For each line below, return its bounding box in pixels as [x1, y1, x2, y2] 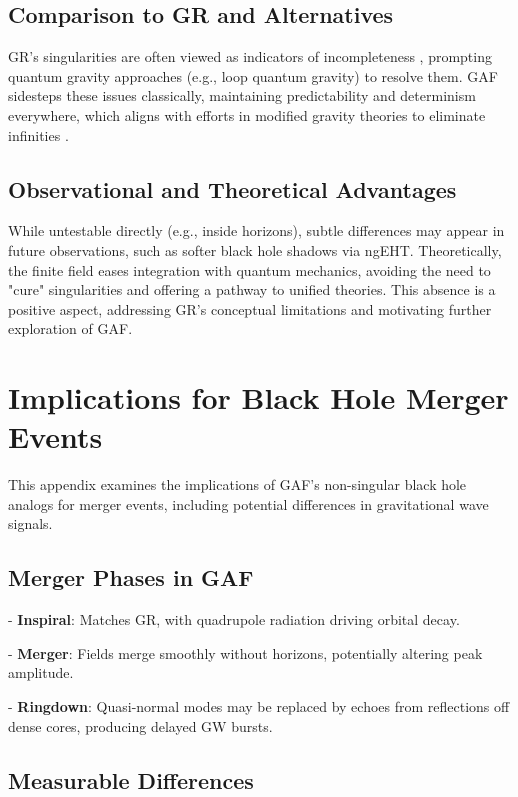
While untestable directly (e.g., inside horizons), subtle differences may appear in [8, 220, 505, 241]
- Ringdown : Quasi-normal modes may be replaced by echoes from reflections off [8, 696, 510, 717]
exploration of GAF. [8, 318, 133, 339]
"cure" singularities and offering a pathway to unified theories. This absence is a [8, 279, 496, 300]
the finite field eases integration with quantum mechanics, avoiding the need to [8, 259, 491, 280]
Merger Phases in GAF [8, 562, 254, 593]
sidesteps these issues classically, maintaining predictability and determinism [8, 85, 476, 106]
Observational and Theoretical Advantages [8, 173, 457, 204]
